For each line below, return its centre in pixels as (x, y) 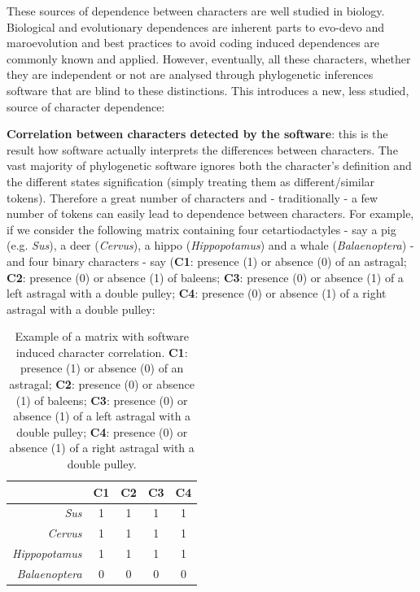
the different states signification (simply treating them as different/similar (191, 181)
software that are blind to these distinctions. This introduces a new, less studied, (208, 90)
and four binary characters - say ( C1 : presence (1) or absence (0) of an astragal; (207, 261)
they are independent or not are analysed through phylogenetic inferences (190, 74)
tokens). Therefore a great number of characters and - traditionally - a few (192, 197)
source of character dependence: (86, 106)
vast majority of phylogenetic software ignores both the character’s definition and (209, 165)
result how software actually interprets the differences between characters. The (202, 149)
